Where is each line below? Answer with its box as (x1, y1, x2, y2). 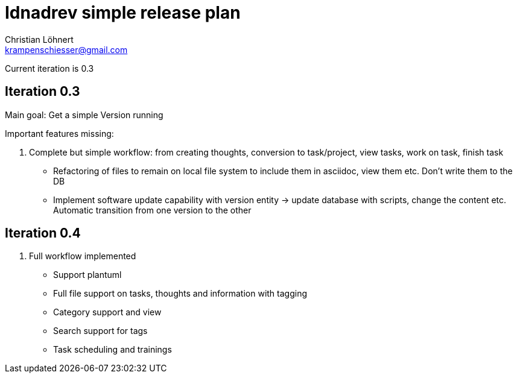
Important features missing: (5, 128, 114, 139)
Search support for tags (53, 326, 148, 336)
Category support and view (53, 307, 162, 318)
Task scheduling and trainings (53, 344, 172, 355)
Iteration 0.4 (5, 225, 81, 241)
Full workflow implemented (29, 251, 136, 262)
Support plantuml (53, 269, 122, 280)
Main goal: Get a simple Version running (5, 109, 163, 120)
